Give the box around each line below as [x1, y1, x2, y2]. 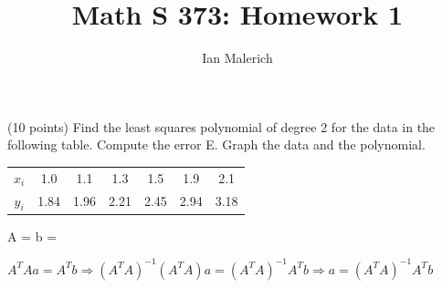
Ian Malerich [202, 48, 273, 67]
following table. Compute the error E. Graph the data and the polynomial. [7, 135, 426, 154]
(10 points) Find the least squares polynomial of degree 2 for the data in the [7, 117, 436, 136]
